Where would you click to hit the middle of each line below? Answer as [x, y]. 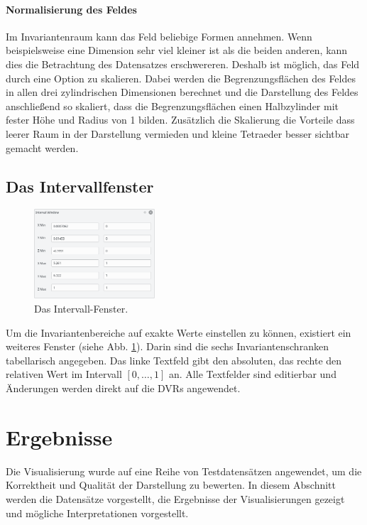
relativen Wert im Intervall [64, 374]
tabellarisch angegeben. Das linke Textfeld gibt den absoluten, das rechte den [174, 360]
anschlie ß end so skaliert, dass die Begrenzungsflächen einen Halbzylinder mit [172, 105]
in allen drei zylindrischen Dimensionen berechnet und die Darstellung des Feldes [182, 92]
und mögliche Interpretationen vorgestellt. [97, 513]
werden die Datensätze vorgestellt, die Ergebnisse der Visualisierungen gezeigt [175, 498]
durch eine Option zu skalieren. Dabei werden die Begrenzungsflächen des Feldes [181, 78]
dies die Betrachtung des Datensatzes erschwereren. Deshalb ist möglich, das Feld [183, 64]
